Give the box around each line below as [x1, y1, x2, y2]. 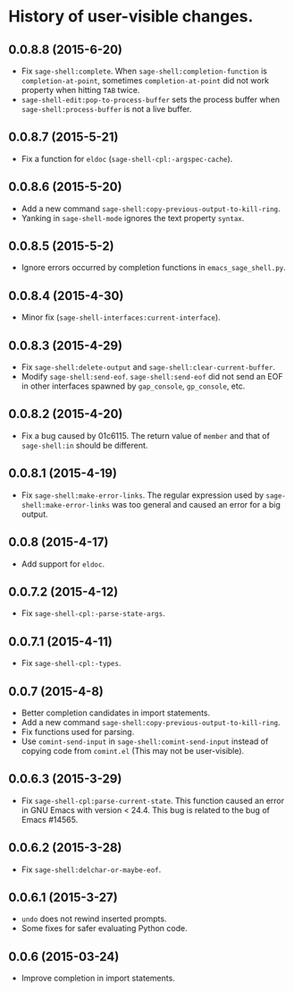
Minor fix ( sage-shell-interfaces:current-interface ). [21, 312, 221, 323]
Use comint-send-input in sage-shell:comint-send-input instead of [21, 736, 269, 747]
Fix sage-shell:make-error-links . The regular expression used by [21, 490, 265, 500]
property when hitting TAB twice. [21, 85, 140, 95]
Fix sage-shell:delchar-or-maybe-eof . [21, 864, 162, 875]
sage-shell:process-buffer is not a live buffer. [21, 104, 192, 114]
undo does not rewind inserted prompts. [21, 913, 167, 924]
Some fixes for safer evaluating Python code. [21, 923, 189, 934]
